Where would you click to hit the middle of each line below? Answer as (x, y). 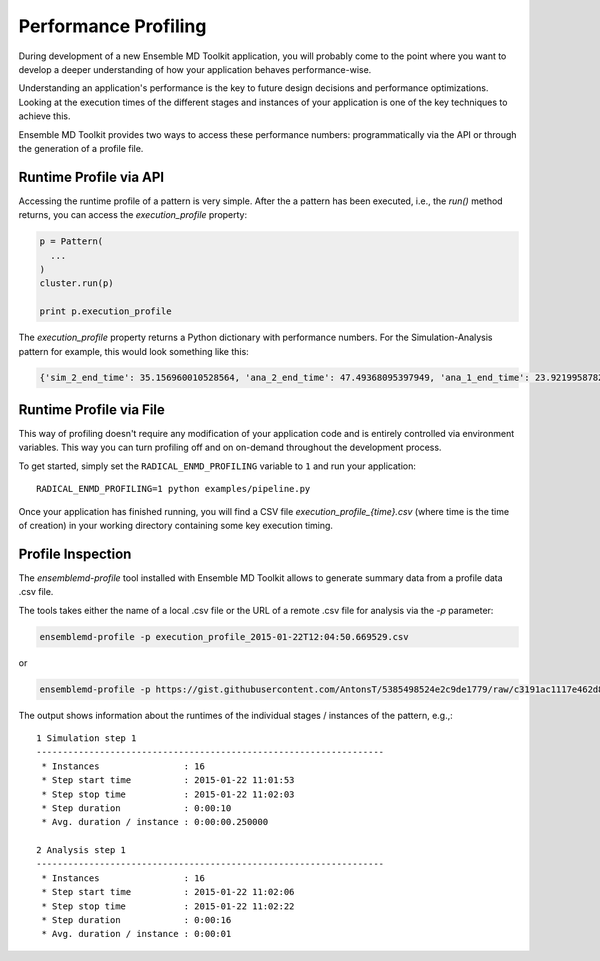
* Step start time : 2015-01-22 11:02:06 (168, 892)
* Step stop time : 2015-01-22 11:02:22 (168, 906)
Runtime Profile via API (91, 176)
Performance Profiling (112, 26)
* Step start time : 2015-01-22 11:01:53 (168, 780)
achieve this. (44, 116)
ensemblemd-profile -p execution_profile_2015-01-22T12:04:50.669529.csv (224, 636)
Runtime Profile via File (91, 409)
